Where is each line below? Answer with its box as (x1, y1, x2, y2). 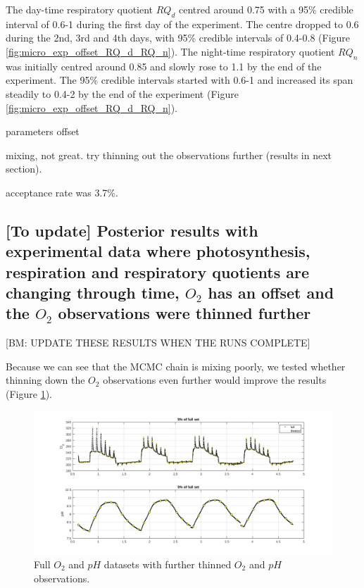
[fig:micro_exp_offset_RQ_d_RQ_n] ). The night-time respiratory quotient (6, 44, 335, 58)
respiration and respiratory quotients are (6, 261, 310, 282)
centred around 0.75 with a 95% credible (178, 2, 353, 16)
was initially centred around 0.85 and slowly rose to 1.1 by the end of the (6, 58, 322, 73)
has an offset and (208, 282, 334, 304)
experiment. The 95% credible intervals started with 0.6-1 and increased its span (6, 73, 353, 87)
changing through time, (6, 282, 180, 304)
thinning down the (6, 373, 85, 387)
